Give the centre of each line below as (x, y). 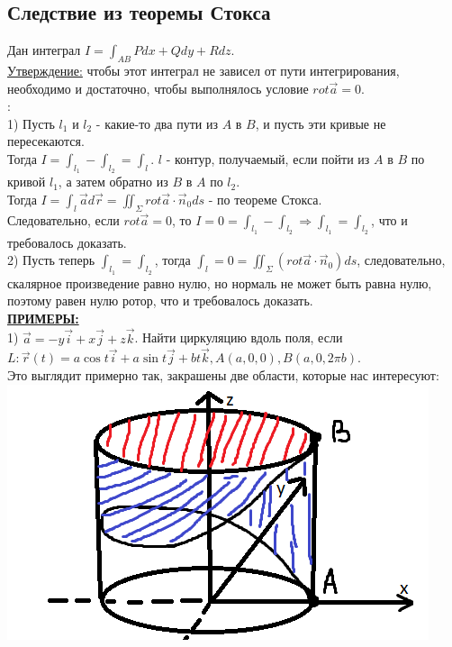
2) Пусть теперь (51, 260)
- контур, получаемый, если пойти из (268, 158)
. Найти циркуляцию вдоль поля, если (239, 337)
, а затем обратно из (113, 182)
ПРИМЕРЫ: (43, 318)
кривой (27, 182)
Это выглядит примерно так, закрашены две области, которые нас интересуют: (223, 374)
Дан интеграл (44, 50)
